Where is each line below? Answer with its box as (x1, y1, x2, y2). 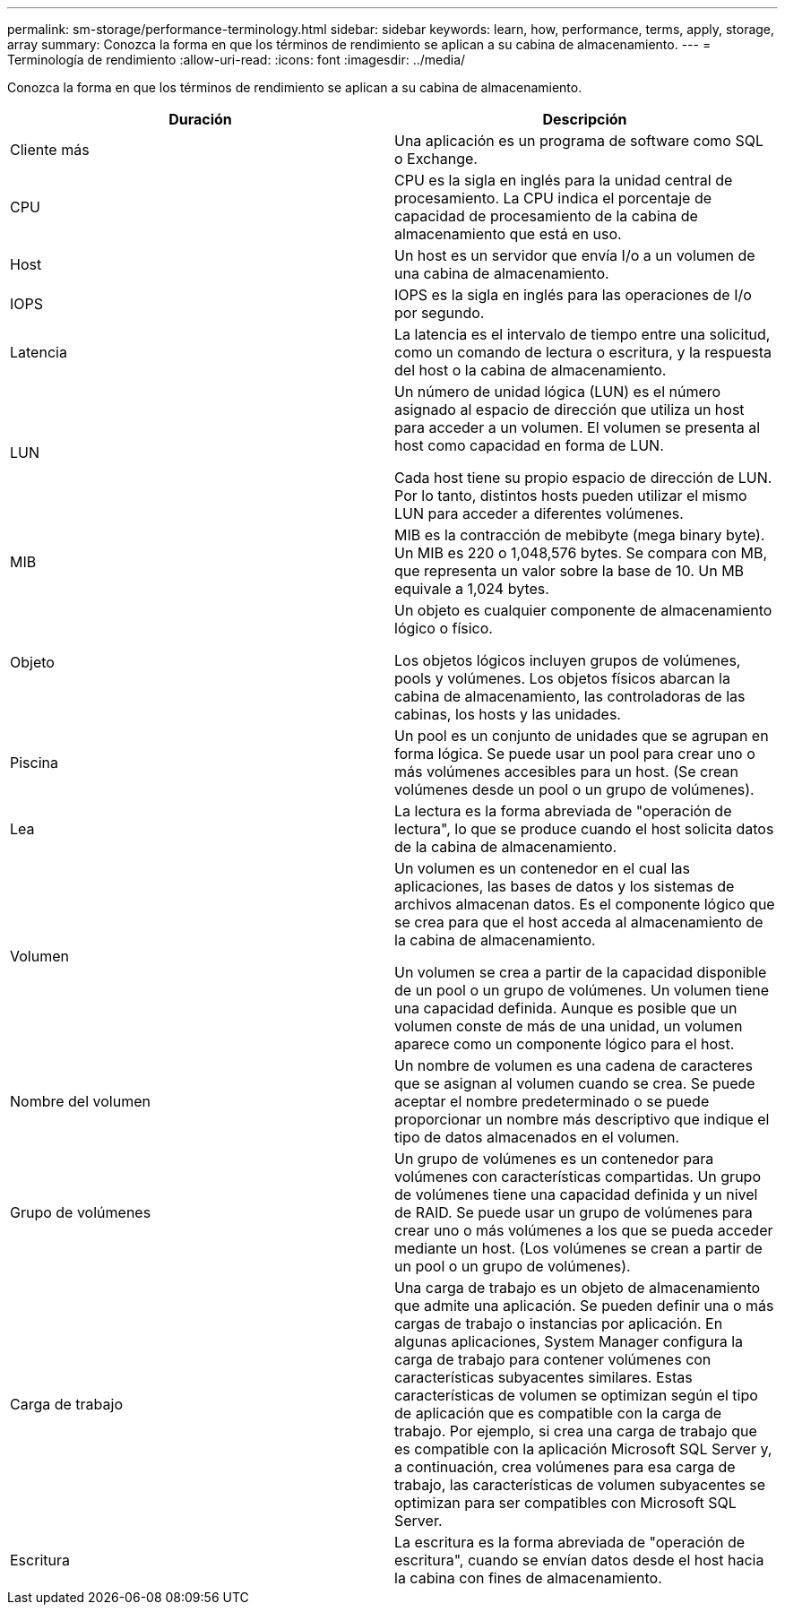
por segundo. (394, 304, 485, 322)
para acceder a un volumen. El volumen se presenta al (394, 418, 761, 436)
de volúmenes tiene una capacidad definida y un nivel (394, 1185, 758, 1203)
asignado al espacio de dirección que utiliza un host (394, 401, 745, 418)
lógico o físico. (394, 619, 493, 637)
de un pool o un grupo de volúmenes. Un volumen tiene (394, 981, 769, 999)
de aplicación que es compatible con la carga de (394, 1404, 722, 1422)
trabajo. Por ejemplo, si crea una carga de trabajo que (394, 1422, 757, 1440)
